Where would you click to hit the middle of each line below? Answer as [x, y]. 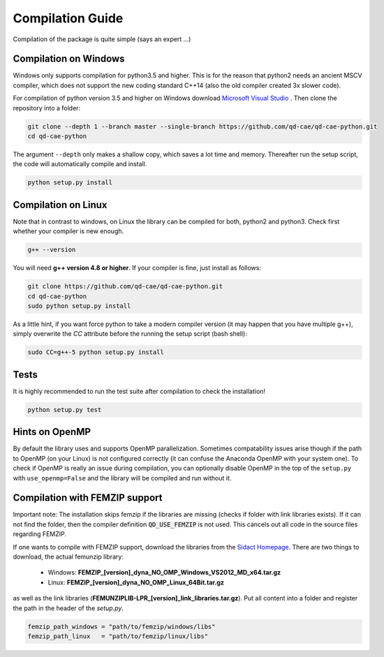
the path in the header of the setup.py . [68, 608]
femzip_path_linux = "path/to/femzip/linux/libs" [118, 636]
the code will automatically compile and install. [80, 164]
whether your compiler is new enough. [68, 231]
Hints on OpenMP [52, 432]
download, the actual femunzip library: [68, 556]
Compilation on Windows [69, 59]
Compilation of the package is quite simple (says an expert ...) [102, 39]
